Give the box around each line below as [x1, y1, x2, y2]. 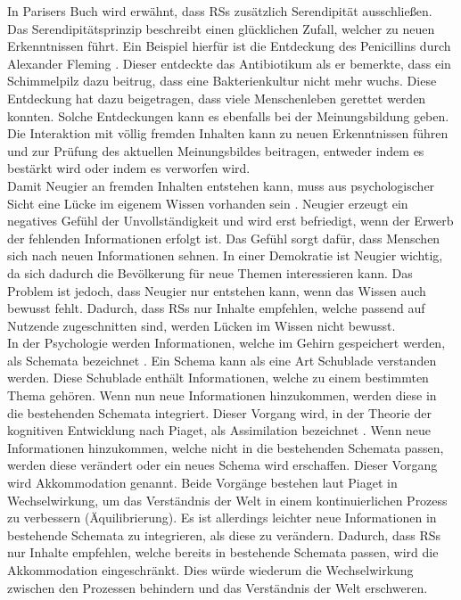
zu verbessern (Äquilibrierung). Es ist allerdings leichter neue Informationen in [7, 508, 437, 527]
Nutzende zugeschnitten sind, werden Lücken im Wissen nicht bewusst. [7, 316, 396, 334]
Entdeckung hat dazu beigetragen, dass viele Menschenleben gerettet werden [7, 88, 426, 107]
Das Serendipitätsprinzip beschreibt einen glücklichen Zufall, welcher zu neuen [7, 19, 435, 37]
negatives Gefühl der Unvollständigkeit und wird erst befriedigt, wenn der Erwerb [7, 211, 454, 230]
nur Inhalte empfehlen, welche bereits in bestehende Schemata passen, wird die [7, 543, 439, 562]
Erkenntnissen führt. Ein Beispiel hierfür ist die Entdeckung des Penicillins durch [7, 37, 451, 55]
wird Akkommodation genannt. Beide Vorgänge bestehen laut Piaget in [7, 473, 398, 492]
